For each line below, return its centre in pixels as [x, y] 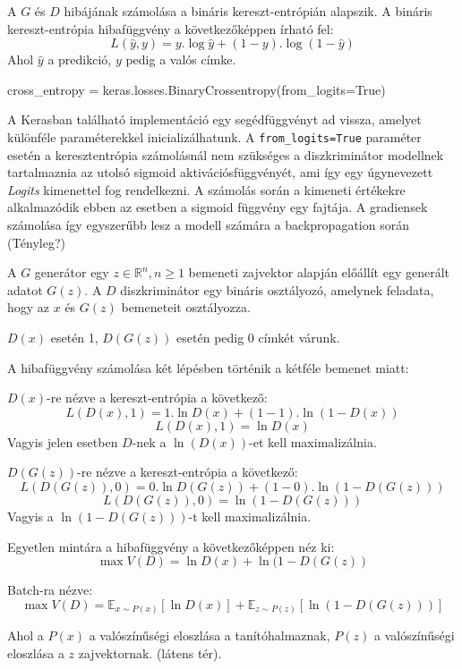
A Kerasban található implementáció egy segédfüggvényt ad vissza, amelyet [214, 119]
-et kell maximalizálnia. [313, 441]
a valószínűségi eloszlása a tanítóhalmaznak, [210, 635]
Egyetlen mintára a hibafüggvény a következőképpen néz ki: [171, 546]
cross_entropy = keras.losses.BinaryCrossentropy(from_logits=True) [197, 89]
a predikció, [80, 59]
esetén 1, [74, 337]
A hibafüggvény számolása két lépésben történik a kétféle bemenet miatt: [208, 367]
